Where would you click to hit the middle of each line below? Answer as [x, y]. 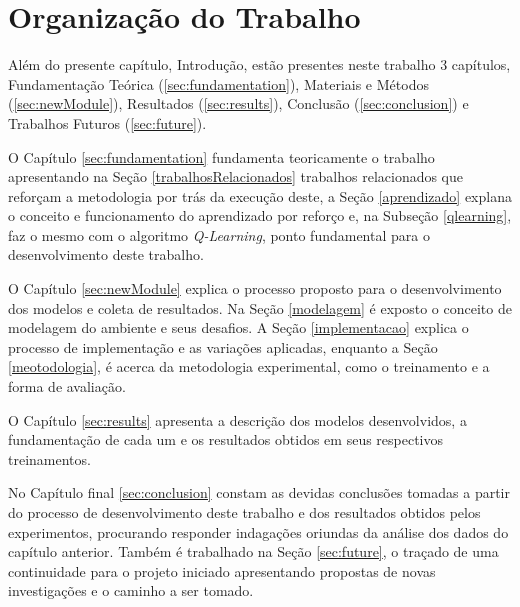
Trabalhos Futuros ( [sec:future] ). [107, 122]
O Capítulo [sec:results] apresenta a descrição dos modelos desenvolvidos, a [237, 419]
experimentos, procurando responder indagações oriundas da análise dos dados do [258, 531]
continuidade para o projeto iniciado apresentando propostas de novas [222, 570]
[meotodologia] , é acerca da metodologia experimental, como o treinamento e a [249, 366]
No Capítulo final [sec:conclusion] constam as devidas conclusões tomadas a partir [259, 492]
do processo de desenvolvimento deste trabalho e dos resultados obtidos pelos [244, 512]
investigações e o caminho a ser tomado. [131, 590]
